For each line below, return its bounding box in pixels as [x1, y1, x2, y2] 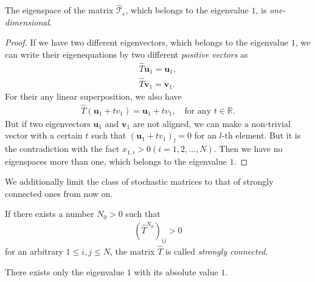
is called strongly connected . [165, 245, 268, 258]
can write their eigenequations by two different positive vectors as [5, 48, 248, 60]
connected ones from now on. [5, 187, 113, 199]
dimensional [5, 15, 49, 28]
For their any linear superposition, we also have [5, 90, 182, 102]
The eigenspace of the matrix [5, 4, 114, 16]
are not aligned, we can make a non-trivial [133, 117, 291, 129]
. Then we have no [213, 142, 283, 155]
